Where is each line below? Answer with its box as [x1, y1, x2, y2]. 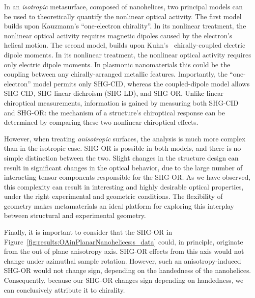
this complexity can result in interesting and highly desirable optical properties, [4, 181, 244, 191]
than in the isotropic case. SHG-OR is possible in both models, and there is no [4, 143, 241, 153]
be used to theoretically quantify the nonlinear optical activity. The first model [4, 11, 242, 21]
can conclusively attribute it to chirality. [4, 284, 125, 295]
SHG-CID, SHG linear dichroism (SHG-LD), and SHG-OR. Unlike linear [4, 88, 224, 98]
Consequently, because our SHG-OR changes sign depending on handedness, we [4, 275, 244, 285]
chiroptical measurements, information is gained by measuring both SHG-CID [4, 97, 239, 108]
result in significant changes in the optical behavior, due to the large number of [4, 162, 243, 172]
